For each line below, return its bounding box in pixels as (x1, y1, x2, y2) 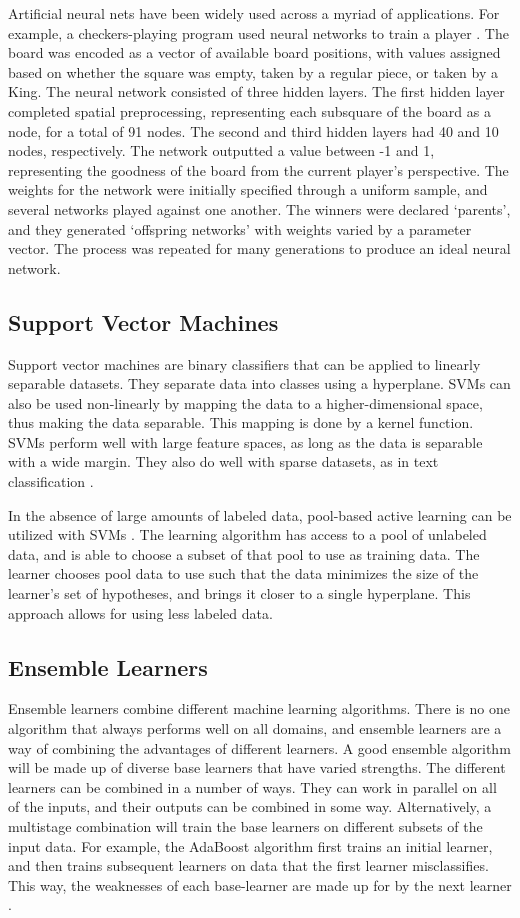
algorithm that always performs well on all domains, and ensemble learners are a (8, 718, 502, 739)
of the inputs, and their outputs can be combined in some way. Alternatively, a (8, 796, 492, 817)
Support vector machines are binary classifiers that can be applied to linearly (8, 353, 481, 374)
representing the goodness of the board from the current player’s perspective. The (8, 159, 509, 180)
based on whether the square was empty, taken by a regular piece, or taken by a (8, 61, 498, 82)
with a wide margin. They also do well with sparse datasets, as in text (8, 451, 439, 472)
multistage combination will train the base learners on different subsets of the (8, 816, 483, 836)
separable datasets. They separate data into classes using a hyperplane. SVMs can (8, 373, 511, 394)
